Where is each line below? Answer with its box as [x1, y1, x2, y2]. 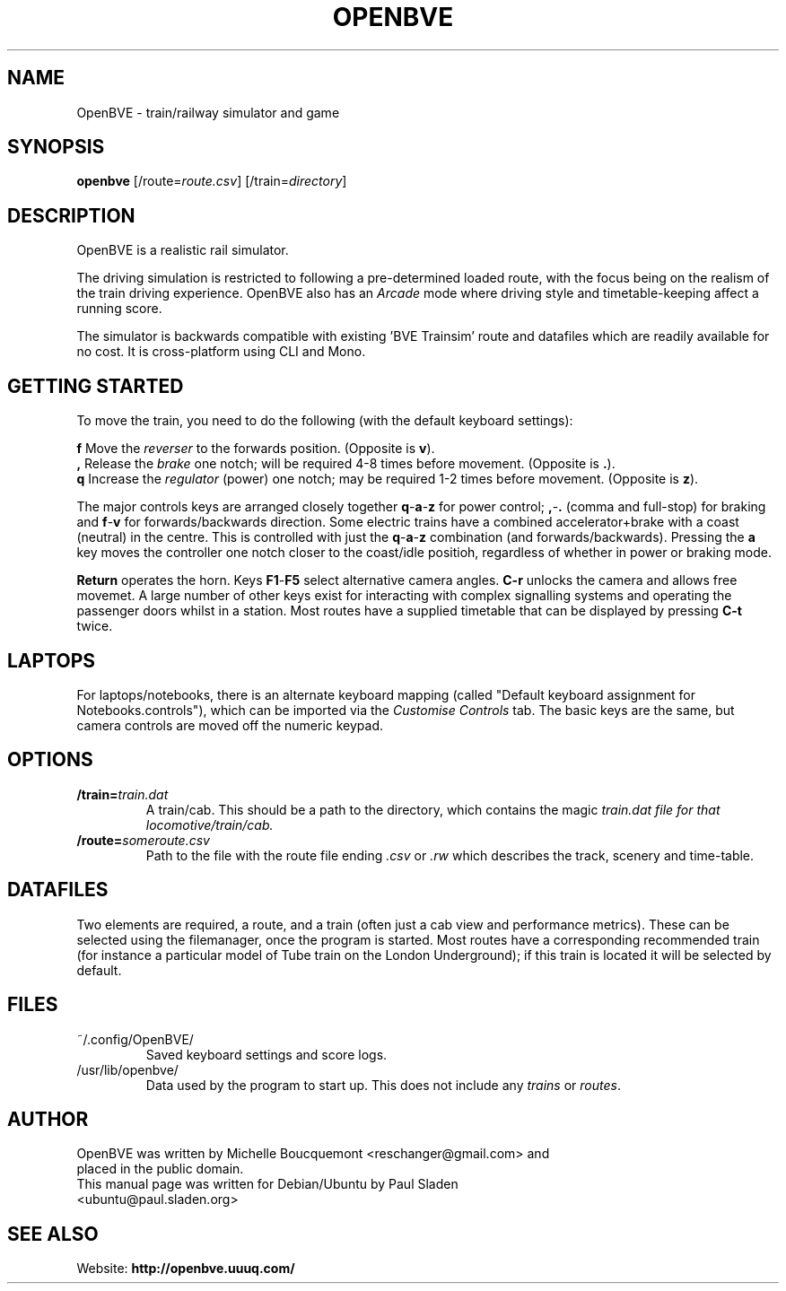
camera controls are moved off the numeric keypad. [76, 717, 384, 733]
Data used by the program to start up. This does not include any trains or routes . [145, 1077, 621, 1093]
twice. [76, 618, 113, 634]
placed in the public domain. [76, 1161, 244, 1177]
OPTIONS [7, 748, 93, 772]
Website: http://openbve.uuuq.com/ [76, 1260, 295, 1277]
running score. [76, 301, 162, 317]
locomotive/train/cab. [145, 816, 274, 833]
